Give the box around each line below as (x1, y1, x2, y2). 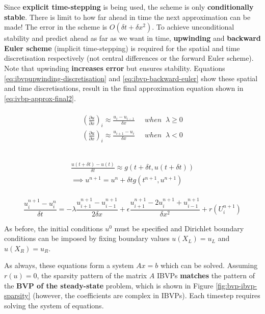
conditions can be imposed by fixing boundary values (4, 233, 170, 244)
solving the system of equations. (4, 300, 104, 310)
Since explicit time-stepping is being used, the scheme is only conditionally (4, 2, 254, 12)
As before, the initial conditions (4, 223, 103, 233)
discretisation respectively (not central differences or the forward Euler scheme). (4, 53, 254, 63)
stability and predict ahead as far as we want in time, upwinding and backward (4, 33, 261, 43)
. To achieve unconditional (152, 21, 234, 32)
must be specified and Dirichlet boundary (114, 223, 244, 233)
